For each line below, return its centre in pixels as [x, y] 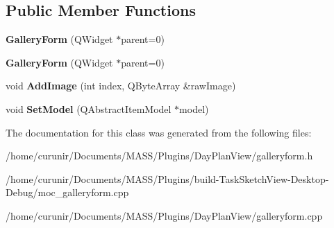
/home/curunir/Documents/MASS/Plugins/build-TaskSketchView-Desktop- [167, 178]
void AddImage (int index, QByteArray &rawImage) [121, 86]
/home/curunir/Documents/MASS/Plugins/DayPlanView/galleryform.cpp [164, 215]
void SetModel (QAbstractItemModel [89, 108]
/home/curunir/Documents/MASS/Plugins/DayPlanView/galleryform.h [159, 156]
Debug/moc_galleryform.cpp [67, 192]
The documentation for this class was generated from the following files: [159, 132]
